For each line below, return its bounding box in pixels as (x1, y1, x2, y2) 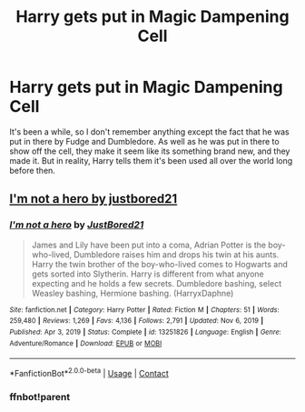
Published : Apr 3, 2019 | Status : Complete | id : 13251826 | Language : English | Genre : (9, 327, 281, 337)
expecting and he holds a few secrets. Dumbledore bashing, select (31, 277, 282, 288)
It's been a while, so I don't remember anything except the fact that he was (9, 126, 290, 137)
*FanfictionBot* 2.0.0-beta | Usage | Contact (9, 367, 170, 378)
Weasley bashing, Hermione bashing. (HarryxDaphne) (31, 287, 234, 298)
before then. (9, 165, 56, 176)
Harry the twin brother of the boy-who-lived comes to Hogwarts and (31, 258, 289, 269)
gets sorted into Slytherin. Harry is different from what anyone (31, 268, 265, 279)
